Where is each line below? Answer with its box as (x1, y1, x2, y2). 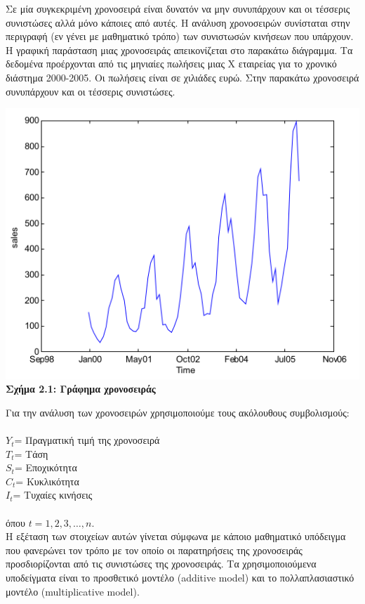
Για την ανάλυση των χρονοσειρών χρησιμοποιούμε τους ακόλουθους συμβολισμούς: (6, 405, 350, 419)
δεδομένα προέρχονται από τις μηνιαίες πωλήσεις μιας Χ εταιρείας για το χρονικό (6, 56, 337, 71)
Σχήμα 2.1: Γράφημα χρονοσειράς (6, 381, 156, 396)
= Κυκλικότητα (15, 473, 79, 488)
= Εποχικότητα (14, 460, 77, 475)
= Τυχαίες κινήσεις (13, 487, 93, 502)
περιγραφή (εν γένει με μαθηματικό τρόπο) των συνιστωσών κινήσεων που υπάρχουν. (6, 29, 354, 44)
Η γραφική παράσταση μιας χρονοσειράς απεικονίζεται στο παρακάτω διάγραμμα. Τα (6, 42, 353, 57)
